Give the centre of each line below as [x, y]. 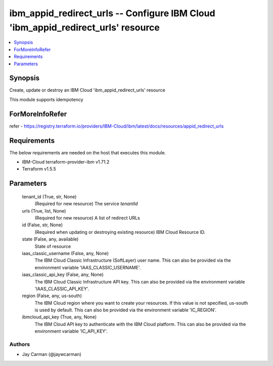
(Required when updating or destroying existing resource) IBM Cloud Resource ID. [120, 232]
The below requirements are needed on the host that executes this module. [88, 152]
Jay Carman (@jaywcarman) [52, 354]
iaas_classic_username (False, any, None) [65, 253]
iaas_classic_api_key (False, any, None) [63, 275]
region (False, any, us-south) [52, 296]
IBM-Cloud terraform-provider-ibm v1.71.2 [66, 162]
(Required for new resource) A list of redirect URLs [87, 218]
